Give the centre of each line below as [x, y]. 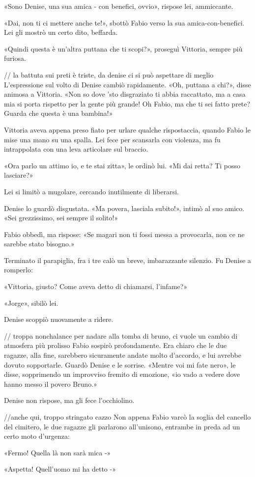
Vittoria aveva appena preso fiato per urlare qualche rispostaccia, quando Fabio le [127, 129]
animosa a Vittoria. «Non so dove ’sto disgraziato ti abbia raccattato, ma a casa [125, 94]
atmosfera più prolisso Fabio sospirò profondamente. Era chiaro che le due [115, 345]
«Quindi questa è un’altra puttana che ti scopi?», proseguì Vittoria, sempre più [123, 48]
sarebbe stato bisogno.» [39, 244]
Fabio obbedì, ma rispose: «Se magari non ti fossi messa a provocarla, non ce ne [124, 234]
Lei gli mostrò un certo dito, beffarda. [61, 32]
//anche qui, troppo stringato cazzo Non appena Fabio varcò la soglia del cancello [127, 417]
